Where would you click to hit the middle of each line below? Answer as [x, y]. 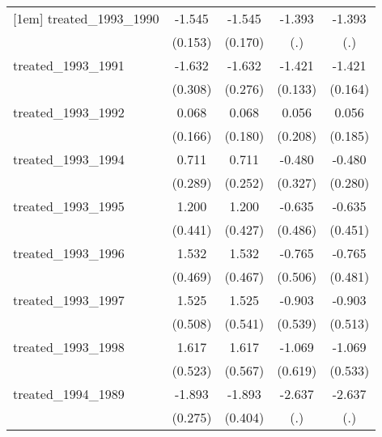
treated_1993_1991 [69, 65]
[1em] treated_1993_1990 [86, 18]
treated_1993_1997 [69, 300]
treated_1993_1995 [69, 206]
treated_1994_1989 [69, 394]
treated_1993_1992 [69, 112]
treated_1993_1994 [69, 159]
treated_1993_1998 [69, 347]
